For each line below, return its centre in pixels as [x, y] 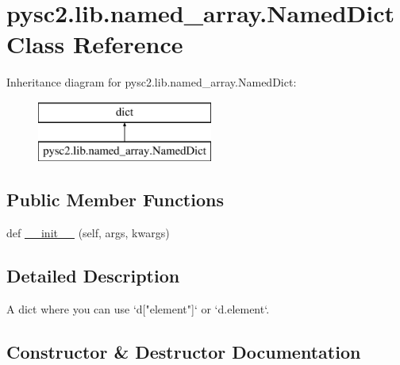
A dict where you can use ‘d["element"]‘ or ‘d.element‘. [138, 309]
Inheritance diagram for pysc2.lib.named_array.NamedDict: [152, 82]
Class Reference [95, 44]
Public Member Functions [115, 200]
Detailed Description [93, 276]
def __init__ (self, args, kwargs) [88, 233]
